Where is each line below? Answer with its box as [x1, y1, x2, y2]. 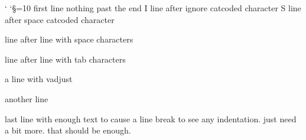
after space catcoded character [5, 13, 115, 25]
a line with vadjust [5, 73, 73, 85]
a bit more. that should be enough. [5, 124, 131, 136]
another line [5, 92, 48, 105]
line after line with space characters [5, 33, 134, 45]
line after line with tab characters [5, 53, 126, 65]
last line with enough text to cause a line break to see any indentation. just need [5, 112, 297, 125]
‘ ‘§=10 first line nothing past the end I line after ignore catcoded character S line [5, 2, 301, 14]
